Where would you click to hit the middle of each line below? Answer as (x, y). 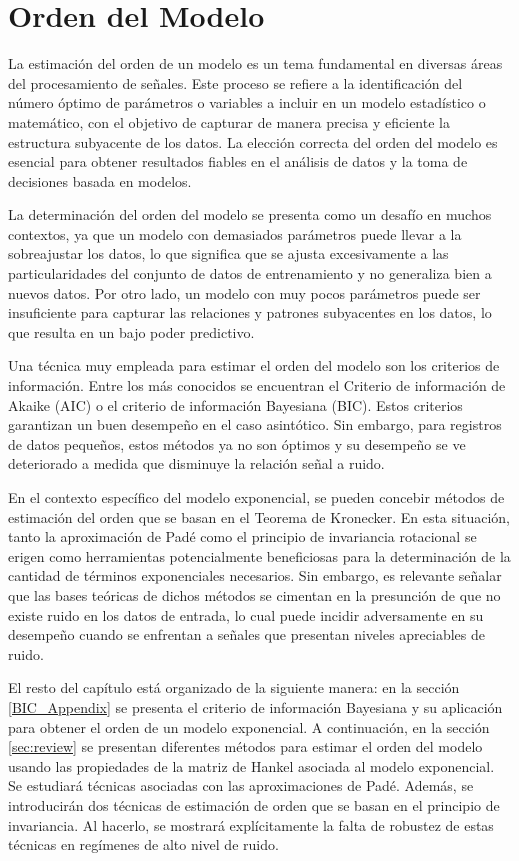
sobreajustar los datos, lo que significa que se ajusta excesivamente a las (228, 253)
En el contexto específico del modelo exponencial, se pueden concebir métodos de (256, 497)
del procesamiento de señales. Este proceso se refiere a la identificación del (235, 82)
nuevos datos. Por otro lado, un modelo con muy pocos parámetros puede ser (244, 292)
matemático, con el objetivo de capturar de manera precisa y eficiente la (229, 121)
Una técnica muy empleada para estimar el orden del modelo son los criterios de (254, 365)
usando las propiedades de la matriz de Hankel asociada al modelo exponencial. (251, 765)
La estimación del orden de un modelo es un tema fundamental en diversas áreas (255, 63)
